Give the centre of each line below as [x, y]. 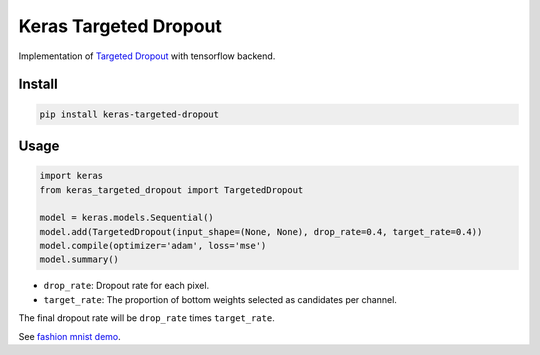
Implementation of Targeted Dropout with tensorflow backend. [147, 56]
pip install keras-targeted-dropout [129, 114]
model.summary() [79, 259]
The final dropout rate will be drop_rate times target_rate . [146, 318]
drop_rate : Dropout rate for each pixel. [126, 286]
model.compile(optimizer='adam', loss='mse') [153, 246]
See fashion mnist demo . [70, 336]
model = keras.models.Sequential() [126, 218]
